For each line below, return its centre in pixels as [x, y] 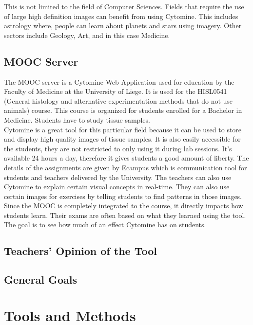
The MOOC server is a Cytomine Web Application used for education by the [119, 81]
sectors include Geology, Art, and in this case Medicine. [87, 35]
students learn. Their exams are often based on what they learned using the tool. [125, 215]
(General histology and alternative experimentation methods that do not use [118, 100]
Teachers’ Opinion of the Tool [80, 251]
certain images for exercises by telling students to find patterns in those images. [123, 196]
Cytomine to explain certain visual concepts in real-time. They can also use [117, 187]
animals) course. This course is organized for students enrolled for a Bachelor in [123, 110]
